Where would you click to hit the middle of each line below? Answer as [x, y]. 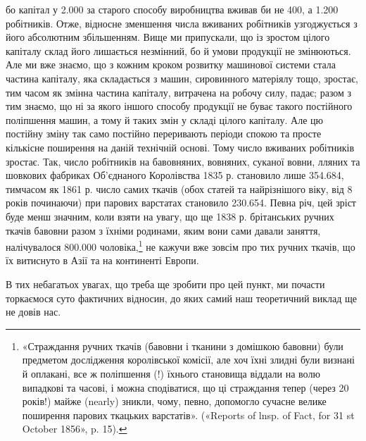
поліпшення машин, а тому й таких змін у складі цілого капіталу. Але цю [165, 119]
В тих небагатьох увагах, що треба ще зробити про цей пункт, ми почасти [165, 284]
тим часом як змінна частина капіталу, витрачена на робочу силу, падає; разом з [179, 92]
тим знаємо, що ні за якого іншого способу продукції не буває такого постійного [179, 106]
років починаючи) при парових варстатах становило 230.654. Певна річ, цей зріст [181, 203]
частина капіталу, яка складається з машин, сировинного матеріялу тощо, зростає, [182, 78]
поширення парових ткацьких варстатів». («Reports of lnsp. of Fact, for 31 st [188, 415]
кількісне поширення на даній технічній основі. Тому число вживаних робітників [180, 147]
